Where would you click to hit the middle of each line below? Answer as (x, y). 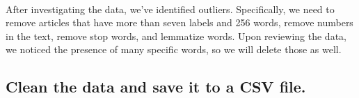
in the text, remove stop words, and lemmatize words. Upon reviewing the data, (176, 36)
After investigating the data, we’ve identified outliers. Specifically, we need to (170, 9)
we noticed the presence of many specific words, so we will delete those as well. (174, 49)
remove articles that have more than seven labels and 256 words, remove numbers (179, 22)
